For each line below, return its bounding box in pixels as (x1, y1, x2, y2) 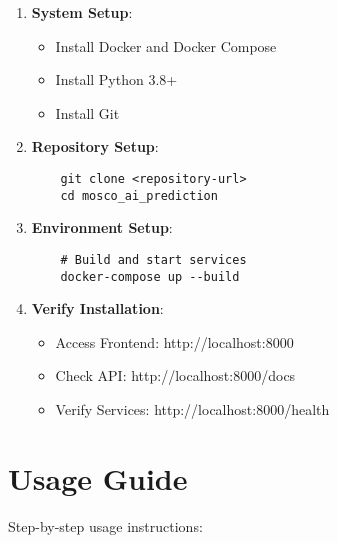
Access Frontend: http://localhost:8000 (55, 331, 294, 352)
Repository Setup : (31, 136, 159, 157)
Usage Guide (8, 457, 188, 498)
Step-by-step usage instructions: (8, 515, 203, 536)
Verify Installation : (31, 298, 164, 319)
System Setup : (31, 2, 133, 22)
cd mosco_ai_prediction (60, 188, 218, 203)
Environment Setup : (31, 217, 173, 238)
